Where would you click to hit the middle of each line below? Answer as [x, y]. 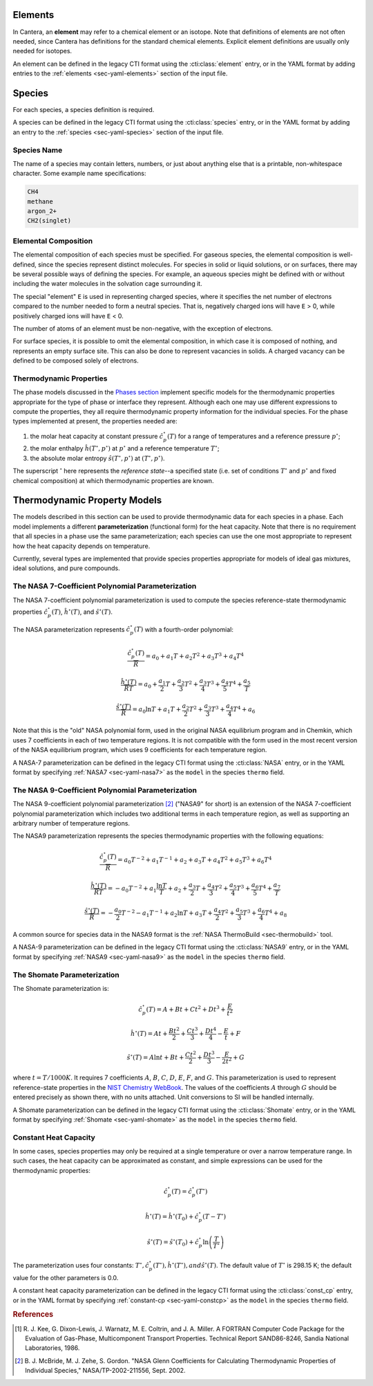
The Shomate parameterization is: [61, 988]
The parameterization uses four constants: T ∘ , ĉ [81, 1265]
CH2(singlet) [49, 221]
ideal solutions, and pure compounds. [66, 568]
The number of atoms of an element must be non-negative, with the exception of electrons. [143, 328]
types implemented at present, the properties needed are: [95, 421]
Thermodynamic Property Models [87, 501]
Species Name [38, 150]
